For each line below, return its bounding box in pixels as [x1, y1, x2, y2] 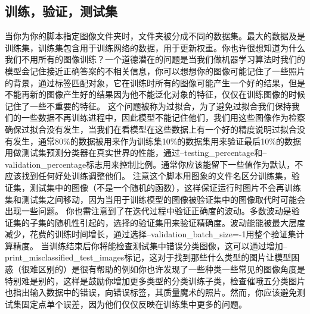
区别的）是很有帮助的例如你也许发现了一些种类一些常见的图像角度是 [38, 263, 305, 275]
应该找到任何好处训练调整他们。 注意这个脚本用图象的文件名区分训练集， [5, 169, 292, 182]
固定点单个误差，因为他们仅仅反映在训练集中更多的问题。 [21, 297, 247, 310]
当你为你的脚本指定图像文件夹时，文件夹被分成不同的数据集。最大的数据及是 [5, 30, 305, 42]
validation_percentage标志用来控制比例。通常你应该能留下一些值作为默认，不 [5, 158, 303, 170]
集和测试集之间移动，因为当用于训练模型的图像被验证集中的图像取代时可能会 [5, 193, 305, 205]
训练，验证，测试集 [5, 2, 117, 20]
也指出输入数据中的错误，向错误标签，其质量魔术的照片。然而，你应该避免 [5, 286, 297, 299]
